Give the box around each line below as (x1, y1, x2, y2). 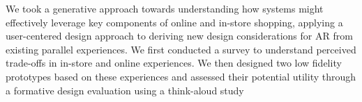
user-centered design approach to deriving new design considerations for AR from (6, 28, 353, 43)
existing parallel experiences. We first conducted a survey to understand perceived (6, 42, 356, 56)
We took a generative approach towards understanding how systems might (6, 1, 324, 15)
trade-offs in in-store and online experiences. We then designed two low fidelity (6, 56, 342, 70)
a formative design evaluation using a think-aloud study (6, 83, 244, 97)
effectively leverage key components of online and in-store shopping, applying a (6, 15, 343, 29)
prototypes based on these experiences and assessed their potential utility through (6, 69, 356, 83)
